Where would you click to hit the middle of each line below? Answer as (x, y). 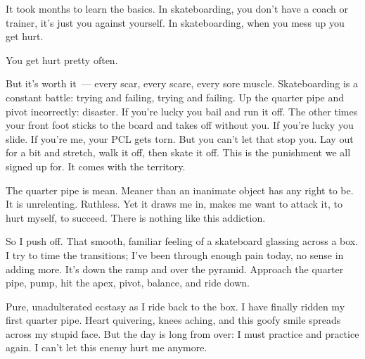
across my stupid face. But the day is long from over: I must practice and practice (182, 333)
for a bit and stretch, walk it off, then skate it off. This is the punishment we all (178, 152)
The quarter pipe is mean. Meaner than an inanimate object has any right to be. (180, 190)
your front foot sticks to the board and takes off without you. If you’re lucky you (180, 125)
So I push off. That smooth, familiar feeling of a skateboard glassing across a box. (182, 241)
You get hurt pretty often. (62, 59)
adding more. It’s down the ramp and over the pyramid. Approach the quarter (175, 269)
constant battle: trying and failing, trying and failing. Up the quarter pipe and (175, 97)
